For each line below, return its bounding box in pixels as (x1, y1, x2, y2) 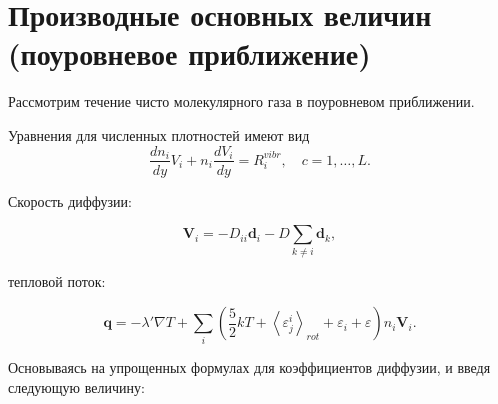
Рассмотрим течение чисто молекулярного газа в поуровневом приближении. (8, 91, 475, 112)
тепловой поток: (8, 271, 106, 292)
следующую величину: (8, 377, 145, 397)
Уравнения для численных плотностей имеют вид (8, 124, 310, 145)
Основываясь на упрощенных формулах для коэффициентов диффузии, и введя (8, 357, 491, 378)
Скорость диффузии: (8, 190, 132, 211)
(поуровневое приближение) (8, 33, 371, 74)
